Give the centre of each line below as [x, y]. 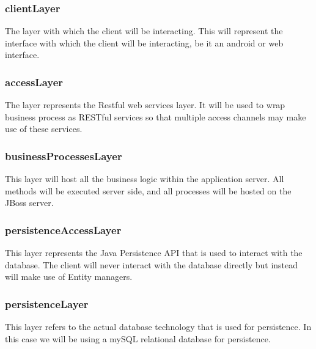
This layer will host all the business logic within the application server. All [145, 179]
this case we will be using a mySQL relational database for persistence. [138, 338]
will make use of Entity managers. [69, 277]
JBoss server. [29, 203]
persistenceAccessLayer [63, 230]
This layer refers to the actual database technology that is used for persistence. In [158, 327]
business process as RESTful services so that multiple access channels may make [156, 116]
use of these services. [44, 129]
